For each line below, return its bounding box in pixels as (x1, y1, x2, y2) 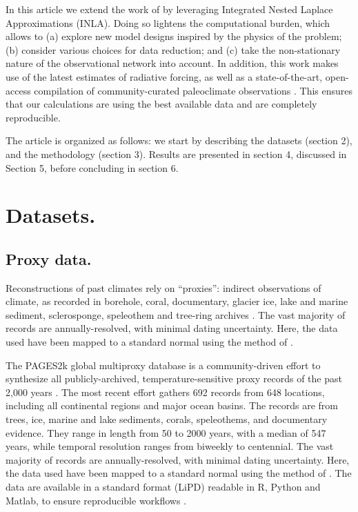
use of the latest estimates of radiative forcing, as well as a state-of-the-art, (6, 69, 323, 83)
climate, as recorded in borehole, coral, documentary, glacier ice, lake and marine (6, 294, 348, 308)
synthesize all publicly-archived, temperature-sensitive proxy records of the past (6, 371, 342, 386)
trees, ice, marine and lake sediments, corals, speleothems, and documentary (6, 412, 328, 426)
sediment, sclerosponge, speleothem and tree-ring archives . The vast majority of (6, 307, 346, 322)
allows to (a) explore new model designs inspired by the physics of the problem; (6, 29, 342, 43)
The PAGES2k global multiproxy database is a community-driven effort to (6, 357, 321, 372)
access (6, 83, 31, 97)
